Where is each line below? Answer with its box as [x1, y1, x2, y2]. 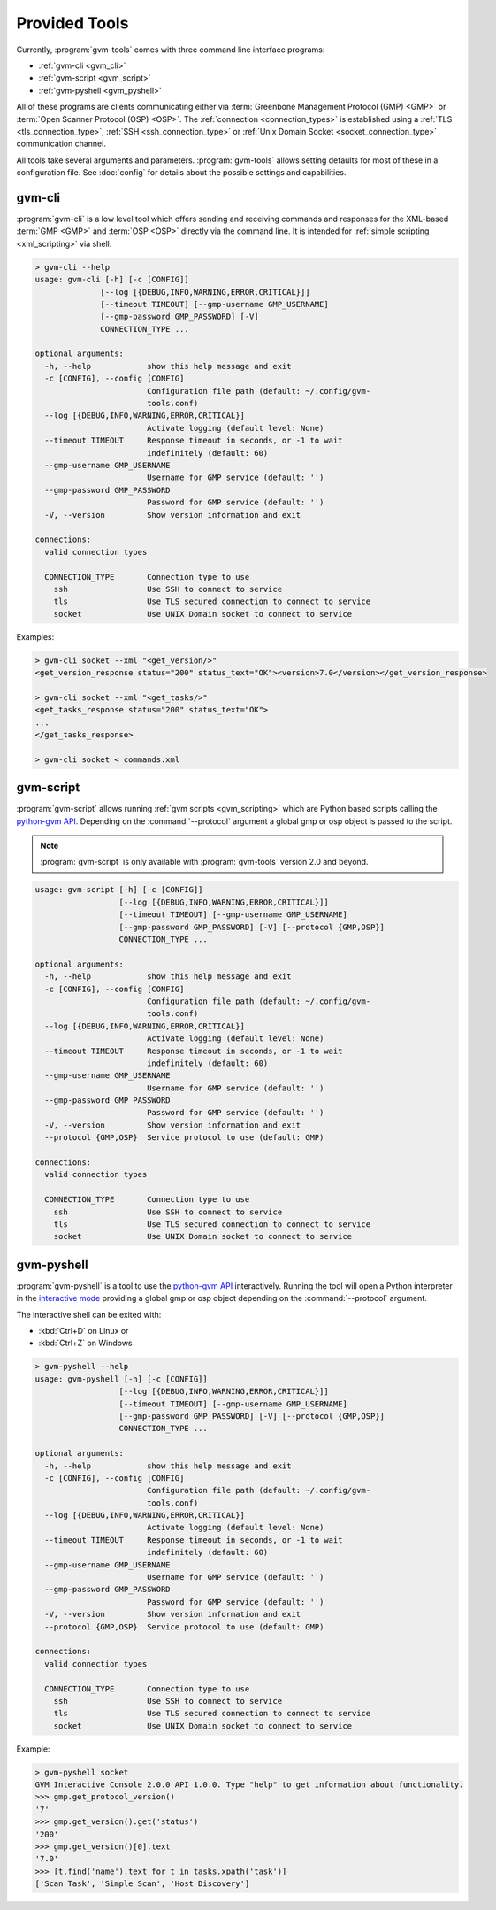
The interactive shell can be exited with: [16, 1309, 162, 1320]
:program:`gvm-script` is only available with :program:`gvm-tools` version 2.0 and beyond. [40, 857, 369, 867]
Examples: [16, 631, 55, 642]
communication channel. [16, 138, 106, 150]
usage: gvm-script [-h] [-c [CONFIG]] [34, 885, 203, 895]
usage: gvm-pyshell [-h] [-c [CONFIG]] [34, 1374, 208, 1384]
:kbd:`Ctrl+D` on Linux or [38, 1326, 129, 1336]
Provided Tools [16, 13, 129, 33]
